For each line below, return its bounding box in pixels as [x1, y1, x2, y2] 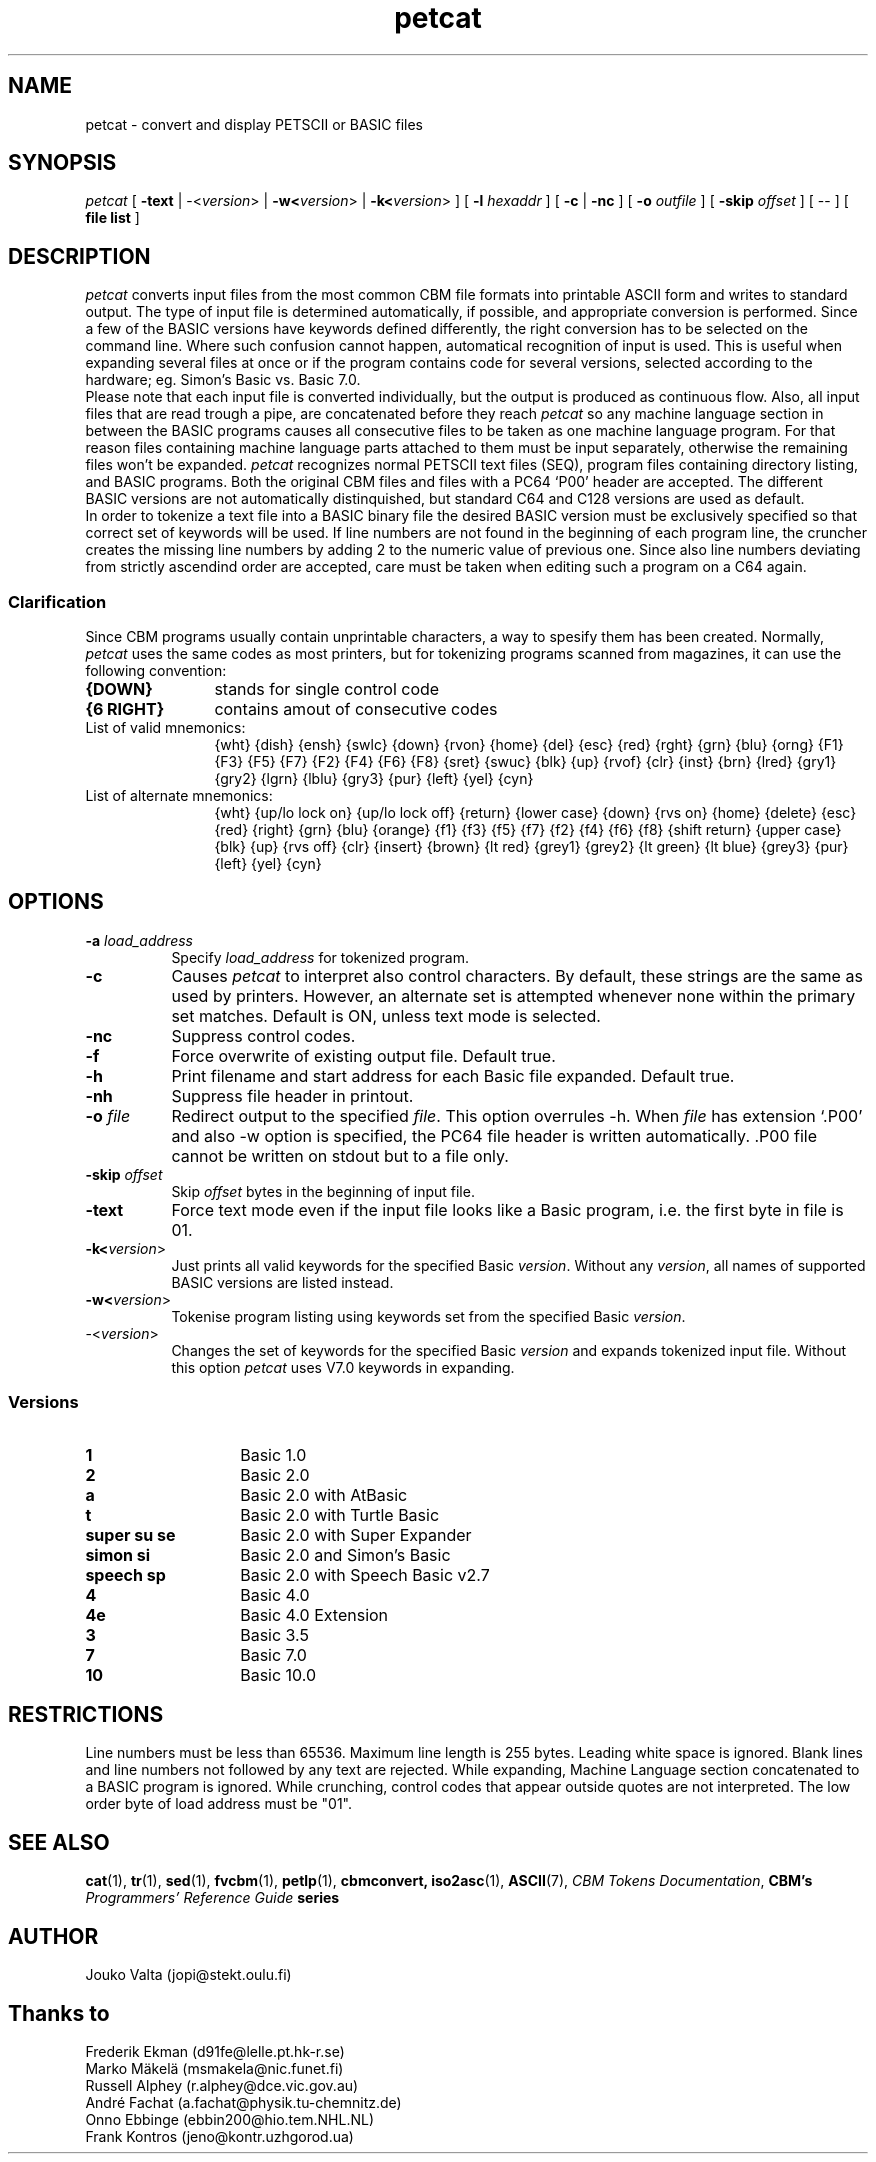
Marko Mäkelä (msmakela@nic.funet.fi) [85, 2060, 344, 2077]
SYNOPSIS [8, 150, 117, 176]
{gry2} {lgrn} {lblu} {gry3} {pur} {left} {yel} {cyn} [214, 770, 534, 788]
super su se [85, 1524, 176, 1545]
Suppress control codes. [171, 1025, 356, 1046]
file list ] [85, 209, 140, 227]
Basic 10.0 [240, 1664, 317, 1685]
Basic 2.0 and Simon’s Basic [240, 1544, 451, 1565]
